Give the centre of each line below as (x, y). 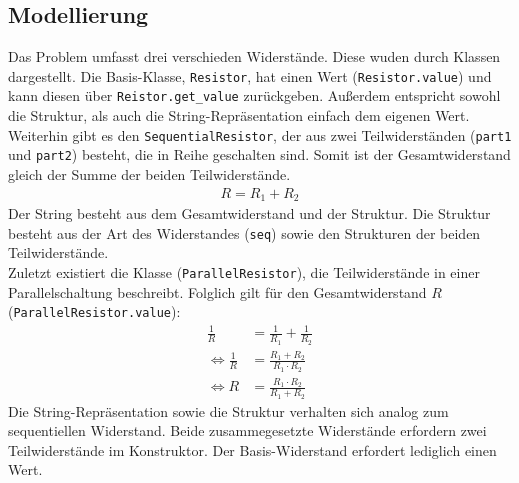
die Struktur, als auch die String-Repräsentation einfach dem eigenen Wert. (239, 115)
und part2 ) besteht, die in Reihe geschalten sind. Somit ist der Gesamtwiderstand (259, 154)
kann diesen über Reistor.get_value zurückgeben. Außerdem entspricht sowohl (254, 95)
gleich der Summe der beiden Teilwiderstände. (149, 174)
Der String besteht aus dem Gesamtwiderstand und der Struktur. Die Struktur (249, 213)
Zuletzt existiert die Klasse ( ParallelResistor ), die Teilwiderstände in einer (244, 271)
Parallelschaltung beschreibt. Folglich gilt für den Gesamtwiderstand (217, 291)
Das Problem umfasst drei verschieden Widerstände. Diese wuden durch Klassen (254, 56)
